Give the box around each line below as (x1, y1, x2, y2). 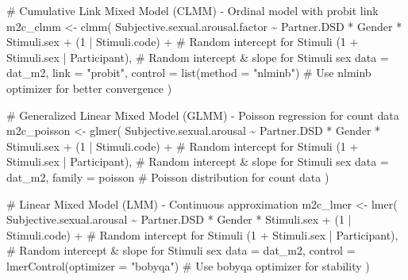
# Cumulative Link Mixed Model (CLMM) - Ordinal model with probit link (6, 2, 379, 18)
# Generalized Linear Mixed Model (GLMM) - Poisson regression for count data (6, 106, 399, 123)
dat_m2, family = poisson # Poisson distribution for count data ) (6, 168, 329, 185)
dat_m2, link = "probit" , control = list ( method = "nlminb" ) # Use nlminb (6, 64, 371, 81)
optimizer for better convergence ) (6, 79, 172, 96)
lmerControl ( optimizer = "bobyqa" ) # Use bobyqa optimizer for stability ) (6, 257, 370, 274)
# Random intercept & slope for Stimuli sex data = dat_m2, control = (6, 242, 356, 259)
